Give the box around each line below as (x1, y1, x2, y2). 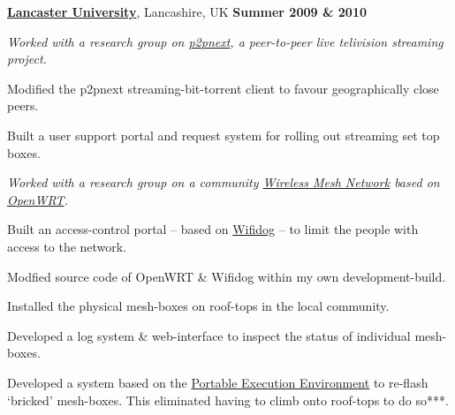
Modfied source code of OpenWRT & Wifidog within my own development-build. (7, 267, 446, 285)
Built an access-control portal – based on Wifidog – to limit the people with (7, 220, 419, 238)
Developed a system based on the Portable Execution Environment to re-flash (7, 373, 428, 391)
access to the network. (7, 237, 127, 255)
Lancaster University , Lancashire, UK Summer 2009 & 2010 (7, 3, 367, 20)
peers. (7, 96, 39, 115)
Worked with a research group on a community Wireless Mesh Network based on (7, 173, 440, 192)
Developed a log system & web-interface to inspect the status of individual (7, 326, 411, 344)
